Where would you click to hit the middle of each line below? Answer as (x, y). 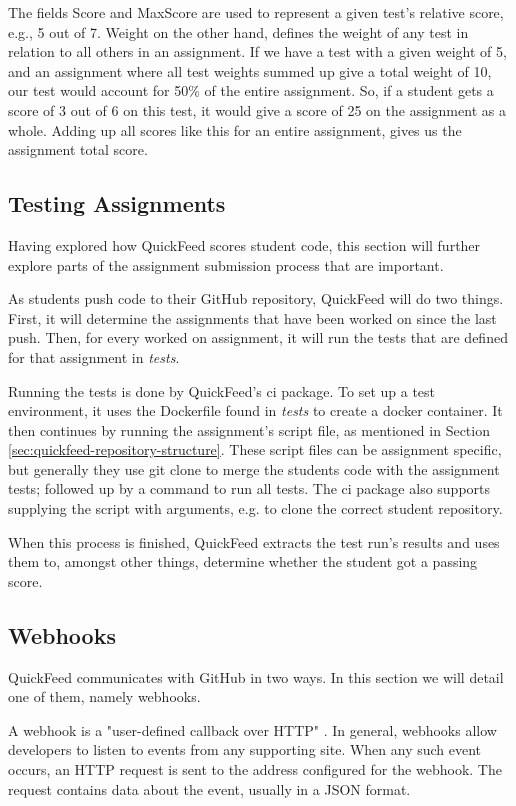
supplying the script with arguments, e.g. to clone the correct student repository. (255, 508)
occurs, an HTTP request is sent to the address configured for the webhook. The (255, 769)
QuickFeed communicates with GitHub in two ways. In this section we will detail (256, 676)
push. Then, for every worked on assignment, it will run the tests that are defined (258, 337)
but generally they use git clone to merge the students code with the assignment (254, 468)
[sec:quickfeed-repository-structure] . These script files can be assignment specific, (255, 449)
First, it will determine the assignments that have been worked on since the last (252, 317)
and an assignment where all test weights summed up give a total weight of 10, (250, 70)
